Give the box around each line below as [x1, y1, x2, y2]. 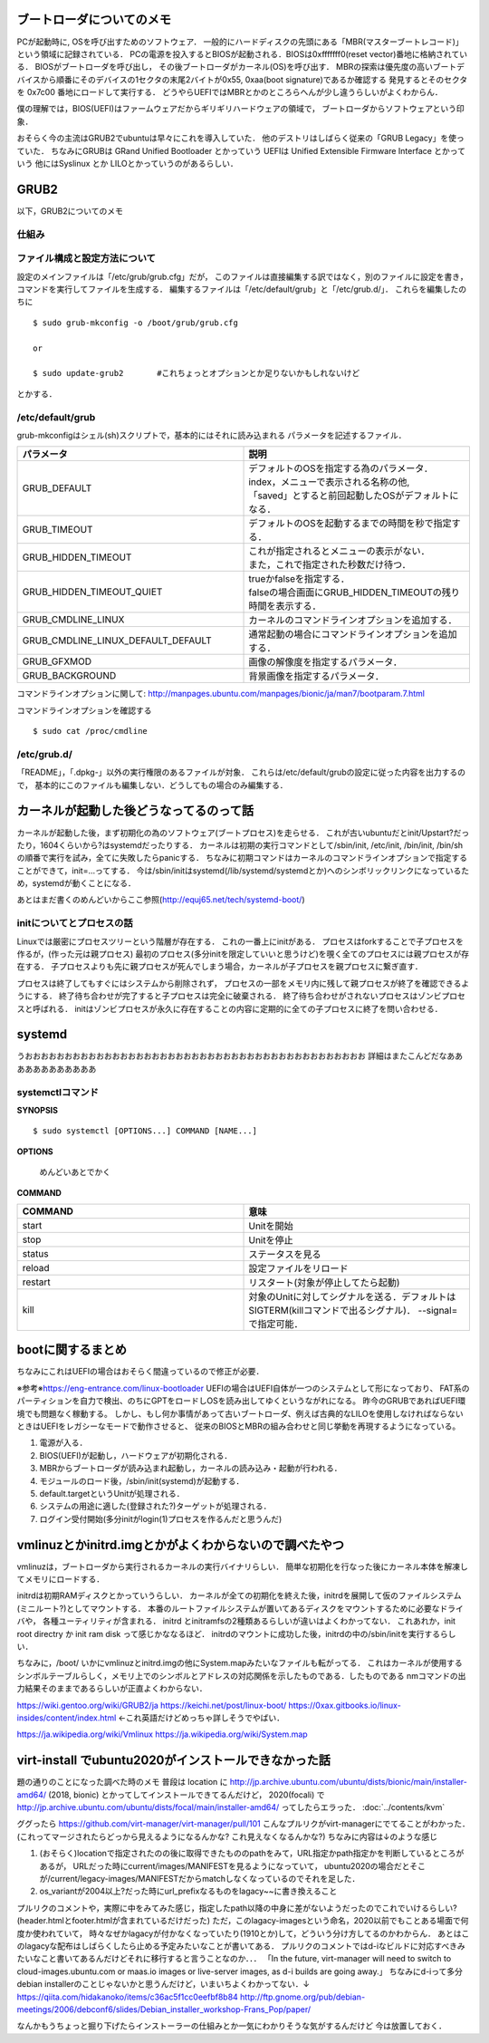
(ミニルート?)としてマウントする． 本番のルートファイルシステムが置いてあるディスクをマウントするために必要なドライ [16, 1603, 464, 1614]
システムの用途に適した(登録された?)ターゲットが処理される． [39, 1500, 272, 1512]
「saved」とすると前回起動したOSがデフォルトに [248, 489, 459, 502]
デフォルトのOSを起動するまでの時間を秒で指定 [248, 517, 452, 530]
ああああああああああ [16, 1063, 97, 1074]
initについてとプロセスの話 [16, 917, 133, 930]
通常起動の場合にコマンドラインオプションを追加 [248, 628, 457, 641]
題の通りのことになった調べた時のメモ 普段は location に [16, 1777, 228, 1788]
